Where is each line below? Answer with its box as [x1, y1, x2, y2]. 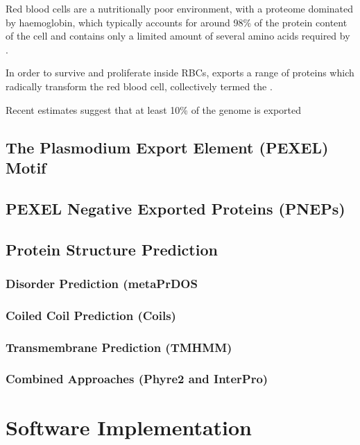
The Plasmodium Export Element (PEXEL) [6, 136, 329, 158]
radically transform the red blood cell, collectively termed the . [6, 78, 273, 93]
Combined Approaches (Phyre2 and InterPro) [6, 370, 268, 387]
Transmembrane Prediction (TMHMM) [6, 338, 232, 355]
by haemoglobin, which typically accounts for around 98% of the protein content [6, 15, 348, 29]
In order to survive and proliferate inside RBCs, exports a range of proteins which [6, 65, 354, 80]
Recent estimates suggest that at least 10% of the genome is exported [6, 102, 302, 117]
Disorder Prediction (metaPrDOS [6, 274, 198, 292]
